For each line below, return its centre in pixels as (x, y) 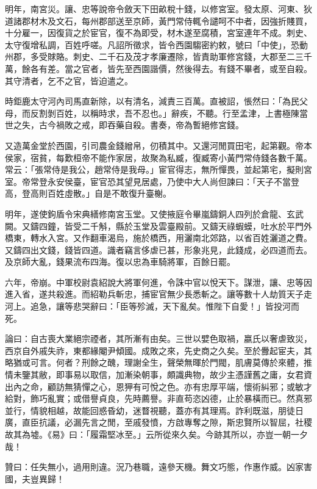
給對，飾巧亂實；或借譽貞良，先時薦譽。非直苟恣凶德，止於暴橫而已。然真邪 (158, 398)
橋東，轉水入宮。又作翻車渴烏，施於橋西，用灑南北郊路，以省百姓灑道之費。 (158, 238)
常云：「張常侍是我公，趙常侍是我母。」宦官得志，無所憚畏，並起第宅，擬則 (154, 169)
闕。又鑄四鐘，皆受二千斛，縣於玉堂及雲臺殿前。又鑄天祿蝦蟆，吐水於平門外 (158, 226)
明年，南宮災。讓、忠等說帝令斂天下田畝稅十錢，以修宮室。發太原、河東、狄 (158, 9)
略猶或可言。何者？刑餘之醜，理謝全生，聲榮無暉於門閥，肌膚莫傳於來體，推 (158, 362)
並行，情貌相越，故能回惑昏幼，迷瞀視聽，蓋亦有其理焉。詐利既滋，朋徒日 (154, 410)
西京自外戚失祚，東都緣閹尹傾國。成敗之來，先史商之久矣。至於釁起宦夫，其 (158, 350)
